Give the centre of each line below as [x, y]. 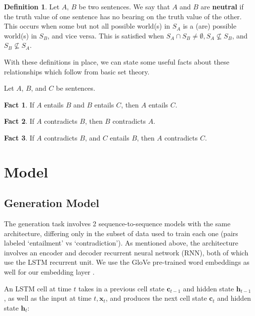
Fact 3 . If [19, 137]
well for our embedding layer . [49, 272]
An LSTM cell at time [38, 288]
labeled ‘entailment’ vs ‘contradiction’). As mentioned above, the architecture [121, 243]
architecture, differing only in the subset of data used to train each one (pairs [121, 233]
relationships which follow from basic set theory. [77, 71]
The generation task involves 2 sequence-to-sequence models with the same [117, 224]
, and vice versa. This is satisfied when [106, 35]
